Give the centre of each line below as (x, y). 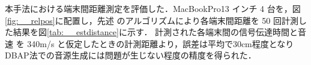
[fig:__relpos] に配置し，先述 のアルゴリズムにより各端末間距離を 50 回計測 (152, 20)
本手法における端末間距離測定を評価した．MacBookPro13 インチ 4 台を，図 (153, 8)
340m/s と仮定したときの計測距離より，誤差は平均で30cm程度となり (161, 43)
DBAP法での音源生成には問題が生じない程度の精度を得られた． (131, 55)
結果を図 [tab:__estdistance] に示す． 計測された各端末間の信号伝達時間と (155, 32)
